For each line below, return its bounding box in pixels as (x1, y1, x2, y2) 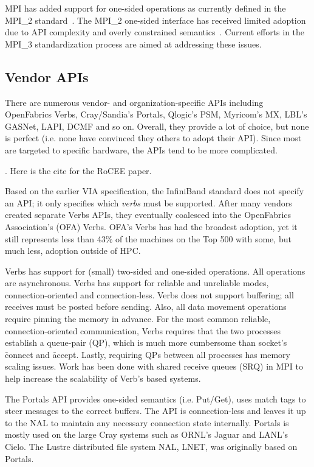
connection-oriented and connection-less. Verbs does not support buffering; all (5, 288, 294, 301)
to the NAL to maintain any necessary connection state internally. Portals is (5, 416, 289, 429)
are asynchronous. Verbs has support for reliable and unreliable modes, (5, 276, 269, 289)
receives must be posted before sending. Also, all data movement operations (5, 300, 287, 313)
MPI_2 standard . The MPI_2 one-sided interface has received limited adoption (5, 13, 306, 26)
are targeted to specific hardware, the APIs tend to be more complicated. (5, 143, 278, 156)
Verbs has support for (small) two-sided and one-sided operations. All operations (5, 264, 305, 277)
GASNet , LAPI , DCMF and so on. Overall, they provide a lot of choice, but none (5, 119, 309, 132)
